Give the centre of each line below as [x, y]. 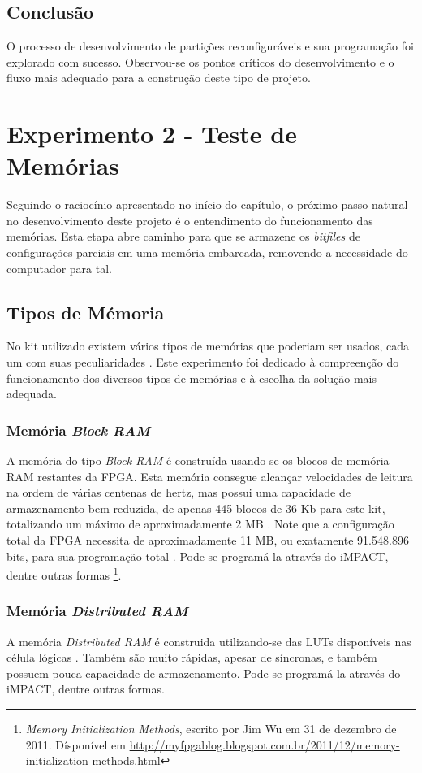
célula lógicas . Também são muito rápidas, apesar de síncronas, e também [192, 657]
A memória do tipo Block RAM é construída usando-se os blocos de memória [198, 460]
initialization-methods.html [93, 760]
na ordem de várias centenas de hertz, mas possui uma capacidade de [179, 492]
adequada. [32, 394]
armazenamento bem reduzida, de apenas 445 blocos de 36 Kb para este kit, [196, 508]
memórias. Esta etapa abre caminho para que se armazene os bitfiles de [183, 236]
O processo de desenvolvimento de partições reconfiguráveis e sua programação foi [210, 46]
